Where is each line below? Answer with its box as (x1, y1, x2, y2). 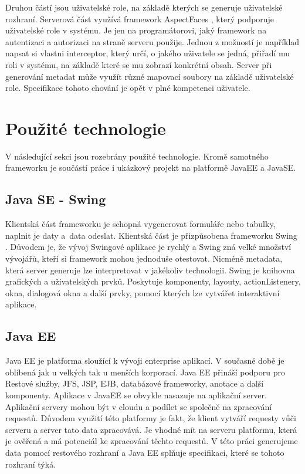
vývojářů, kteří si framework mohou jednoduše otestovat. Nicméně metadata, (5, 252, 283, 265)
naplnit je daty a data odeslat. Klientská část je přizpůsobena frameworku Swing (5, 229, 297, 241)
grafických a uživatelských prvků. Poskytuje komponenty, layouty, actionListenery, (5, 275, 301, 287)
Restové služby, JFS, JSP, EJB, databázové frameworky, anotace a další (5, 377, 264, 390)
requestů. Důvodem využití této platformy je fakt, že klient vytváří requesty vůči (5, 412, 296, 424)
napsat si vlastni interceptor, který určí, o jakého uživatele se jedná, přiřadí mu (5, 47, 290, 59)
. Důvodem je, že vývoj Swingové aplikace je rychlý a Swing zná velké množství (5, 241, 292, 253)
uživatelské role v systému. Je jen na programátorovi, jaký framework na (5, 24, 267, 36)
